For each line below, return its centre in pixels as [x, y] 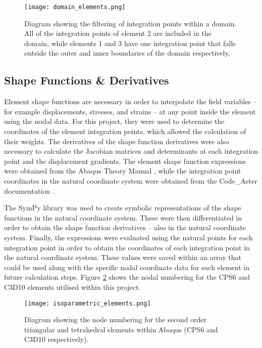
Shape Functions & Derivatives [87, 80]
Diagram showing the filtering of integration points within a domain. [130, 23]
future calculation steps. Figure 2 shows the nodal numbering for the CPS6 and [127, 277]
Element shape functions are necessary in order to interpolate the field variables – [130, 101]
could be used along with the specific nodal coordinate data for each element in [127, 267]
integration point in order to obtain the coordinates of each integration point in [127, 247]
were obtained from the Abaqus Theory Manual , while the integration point [123, 171]
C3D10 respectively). [57, 339]
